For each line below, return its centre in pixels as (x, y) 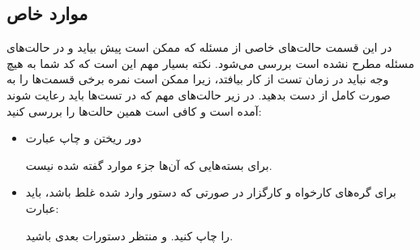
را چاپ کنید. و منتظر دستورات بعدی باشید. (129, 235)
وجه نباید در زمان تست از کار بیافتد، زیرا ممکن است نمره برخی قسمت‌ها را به (198, 79)
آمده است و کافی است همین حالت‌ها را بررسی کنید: (134, 110)
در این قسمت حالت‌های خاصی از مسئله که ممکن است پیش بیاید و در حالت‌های (199, 47)
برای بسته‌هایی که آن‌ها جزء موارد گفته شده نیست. (149, 165)
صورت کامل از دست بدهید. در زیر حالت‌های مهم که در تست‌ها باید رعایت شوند (199, 94)
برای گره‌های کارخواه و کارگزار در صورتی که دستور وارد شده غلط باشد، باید (211, 192)
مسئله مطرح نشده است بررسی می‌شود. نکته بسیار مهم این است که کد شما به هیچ (210, 63)
